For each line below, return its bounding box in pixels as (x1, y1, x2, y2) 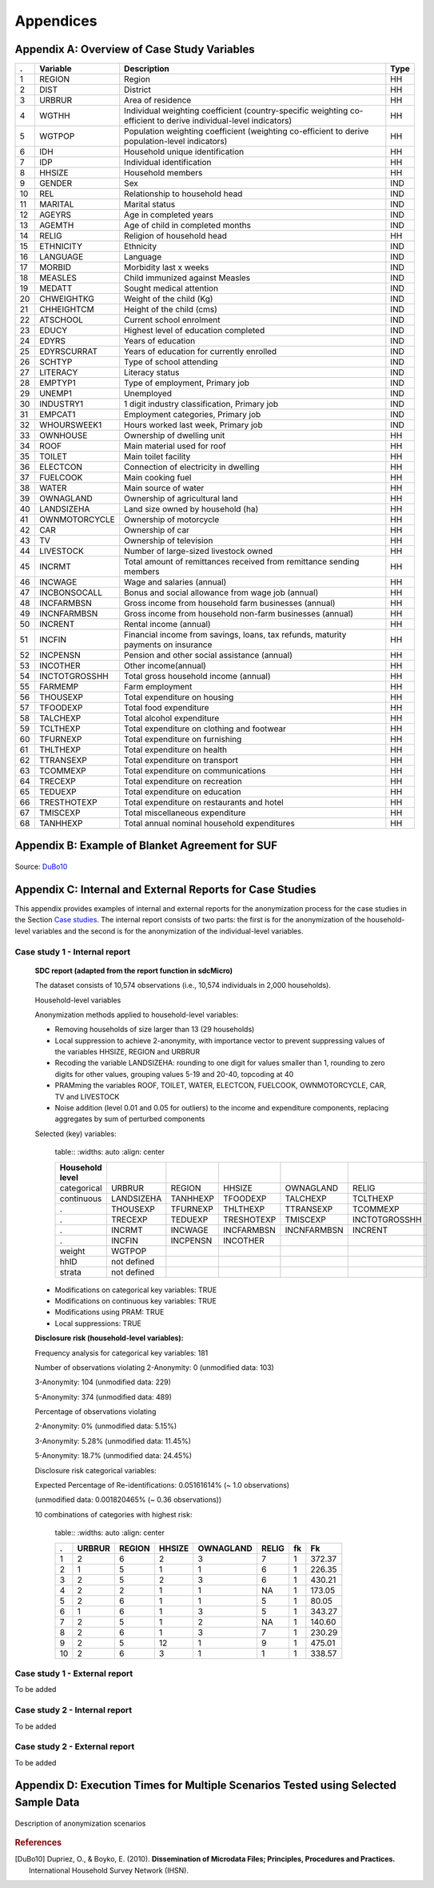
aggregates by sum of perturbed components (54, 1114, 205, 1124)
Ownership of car (124, 524, 189, 536)
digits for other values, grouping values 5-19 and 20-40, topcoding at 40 (54, 1069, 294, 1079)
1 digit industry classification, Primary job (124, 399, 279, 410)
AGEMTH (38, 220, 74, 231)
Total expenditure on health (124, 745, 228, 756)
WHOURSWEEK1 (38, 420, 102, 431)
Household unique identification (124, 147, 244, 158)
